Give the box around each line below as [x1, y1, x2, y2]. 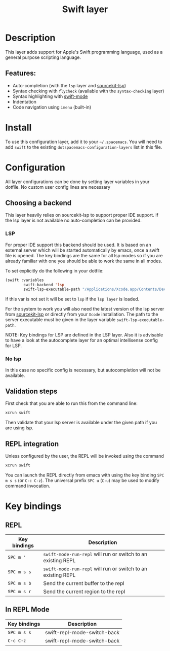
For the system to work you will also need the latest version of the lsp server [5, 306, 164, 312]
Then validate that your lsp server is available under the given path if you [5, 420, 157, 426]
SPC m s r [8, 589, 31, 595]
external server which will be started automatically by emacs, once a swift [5, 247, 159, 253]
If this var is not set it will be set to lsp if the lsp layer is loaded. [5, 296, 140, 302]
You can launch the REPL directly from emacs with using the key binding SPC [5, 472, 164, 478]
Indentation [12, 98, 36, 105]
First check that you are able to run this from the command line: [5, 400, 138, 406]
